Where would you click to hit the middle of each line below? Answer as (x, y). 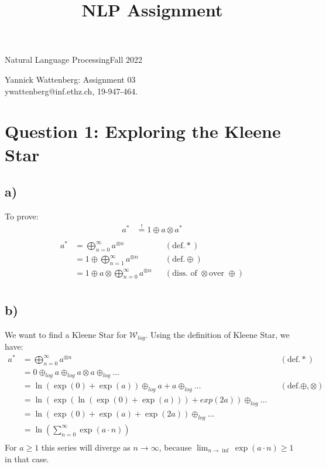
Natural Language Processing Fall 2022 (73, 60)
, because (175, 447)
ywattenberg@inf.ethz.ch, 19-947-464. (71, 91)
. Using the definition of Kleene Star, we (217, 334)
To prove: (22, 216)
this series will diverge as (86, 447)
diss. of (185, 273)
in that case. (27, 458)
